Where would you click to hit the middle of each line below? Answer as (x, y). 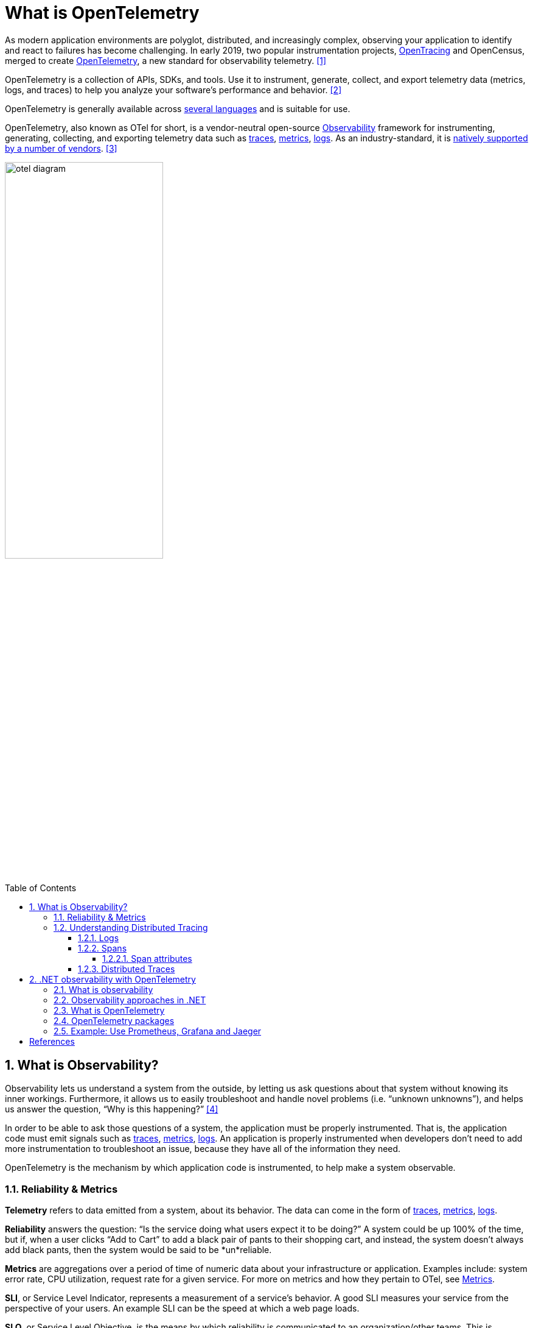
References (52, 1042)
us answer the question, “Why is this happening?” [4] (112, 1109)
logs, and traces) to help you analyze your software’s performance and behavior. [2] (173, 90)
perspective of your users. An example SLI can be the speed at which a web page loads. (182, 1308)
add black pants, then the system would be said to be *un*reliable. (138, 1249)
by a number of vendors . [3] (61, 148)
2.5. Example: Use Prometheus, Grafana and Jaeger (158, 1031)
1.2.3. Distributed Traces (127, 969)
